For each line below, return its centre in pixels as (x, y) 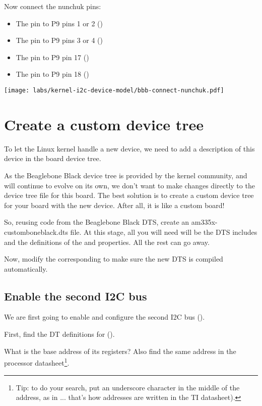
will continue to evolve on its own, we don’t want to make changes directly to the (129, 185)
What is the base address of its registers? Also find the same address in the (120, 351)
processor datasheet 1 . (37, 362)
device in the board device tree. (53, 158)
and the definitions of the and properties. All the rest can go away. (107, 242)
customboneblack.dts (36, 232)
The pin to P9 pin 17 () (52, 57)
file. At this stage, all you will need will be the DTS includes (164, 232)
